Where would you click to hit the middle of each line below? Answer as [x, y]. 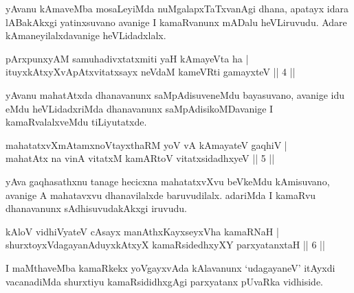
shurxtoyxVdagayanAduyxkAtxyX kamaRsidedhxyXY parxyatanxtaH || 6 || [165, 245]
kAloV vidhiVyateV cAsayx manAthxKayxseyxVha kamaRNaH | [142, 231]
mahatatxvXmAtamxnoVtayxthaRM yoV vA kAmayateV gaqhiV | [146, 144]
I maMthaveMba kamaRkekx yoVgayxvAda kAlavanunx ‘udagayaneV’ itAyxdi [170, 267]
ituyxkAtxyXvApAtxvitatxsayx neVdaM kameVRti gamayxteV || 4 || [151, 72]
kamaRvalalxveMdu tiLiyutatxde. [76, 122]
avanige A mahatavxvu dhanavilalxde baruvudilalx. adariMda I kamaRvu [161, 195]
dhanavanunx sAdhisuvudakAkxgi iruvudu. [96, 208]
